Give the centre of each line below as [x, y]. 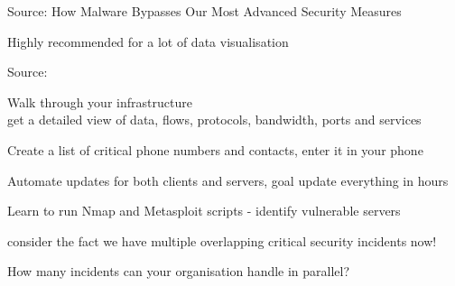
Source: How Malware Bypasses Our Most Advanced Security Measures [204, 11]
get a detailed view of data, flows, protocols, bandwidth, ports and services [214, 120]
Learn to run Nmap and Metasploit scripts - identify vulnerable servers [204, 211]
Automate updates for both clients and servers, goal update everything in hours [228, 180]
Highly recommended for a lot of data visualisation [148, 41]
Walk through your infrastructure [100, 101]
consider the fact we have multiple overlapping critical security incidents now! [222, 240]
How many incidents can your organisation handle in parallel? [179, 271]
